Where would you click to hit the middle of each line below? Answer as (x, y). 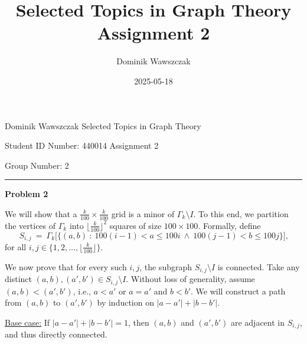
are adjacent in (258, 322)
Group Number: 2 (37, 165)
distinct (18, 279)
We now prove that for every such (66, 266)
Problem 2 (27, 194)
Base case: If (27, 322)
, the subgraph (166, 266)
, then (138, 322)
